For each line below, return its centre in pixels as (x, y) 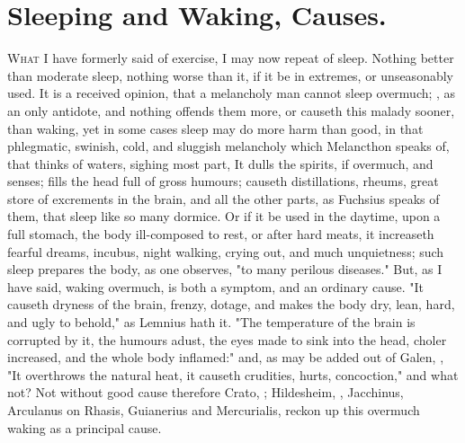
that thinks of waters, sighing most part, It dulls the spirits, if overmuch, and (220, 163)
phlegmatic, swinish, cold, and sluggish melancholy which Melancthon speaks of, (228, 146)
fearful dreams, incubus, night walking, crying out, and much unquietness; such (226, 251)
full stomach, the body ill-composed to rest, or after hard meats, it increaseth (221, 234)
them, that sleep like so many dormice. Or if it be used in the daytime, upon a (224, 216)
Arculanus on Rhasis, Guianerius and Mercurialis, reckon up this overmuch (214, 410)
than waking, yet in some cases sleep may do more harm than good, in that (215, 128)
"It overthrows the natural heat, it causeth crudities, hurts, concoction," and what (233, 374)
